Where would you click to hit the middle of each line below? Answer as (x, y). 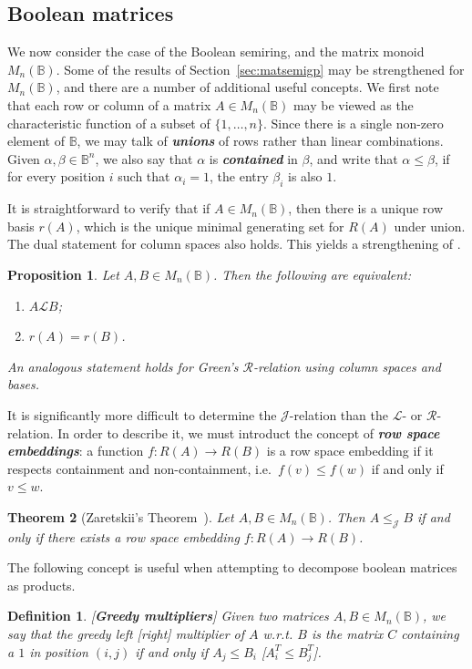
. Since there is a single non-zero (354, 123)
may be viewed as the (353, 104)
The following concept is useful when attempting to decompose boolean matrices (232, 567)
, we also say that (144, 158)
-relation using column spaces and (347, 366)
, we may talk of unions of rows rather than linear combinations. (260, 141)
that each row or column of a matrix (109, 104)
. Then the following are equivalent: (312, 274)
